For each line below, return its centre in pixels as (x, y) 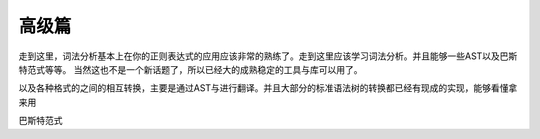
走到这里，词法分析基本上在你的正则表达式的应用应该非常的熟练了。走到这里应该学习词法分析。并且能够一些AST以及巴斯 (268, 56)
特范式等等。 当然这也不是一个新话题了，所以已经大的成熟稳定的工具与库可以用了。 (190, 69)
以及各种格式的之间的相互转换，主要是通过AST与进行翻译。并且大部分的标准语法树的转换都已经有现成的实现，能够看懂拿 (268, 88)
